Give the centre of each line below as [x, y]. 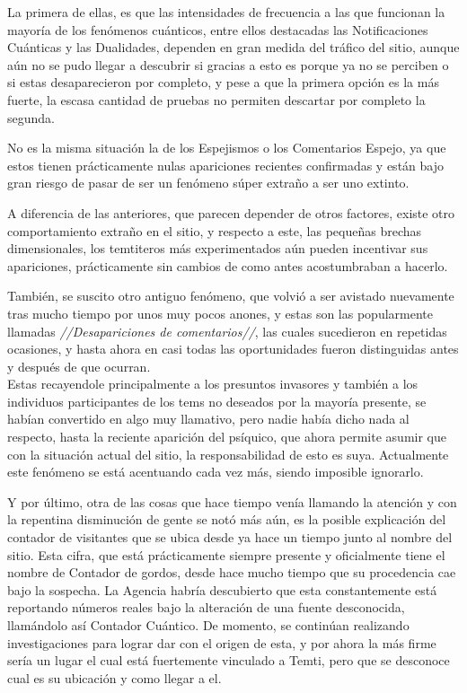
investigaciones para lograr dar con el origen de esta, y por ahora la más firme [222, 642]
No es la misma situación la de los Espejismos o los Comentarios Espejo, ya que [227, 148]
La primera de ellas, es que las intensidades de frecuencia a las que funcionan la [226, 12]
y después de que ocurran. [79, 366]
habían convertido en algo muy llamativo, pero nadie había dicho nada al [208, 419]
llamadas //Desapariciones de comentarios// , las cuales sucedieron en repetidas [227, 331]
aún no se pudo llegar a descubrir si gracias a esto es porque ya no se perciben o [228, 64]
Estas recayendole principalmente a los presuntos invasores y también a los [213, 384]
